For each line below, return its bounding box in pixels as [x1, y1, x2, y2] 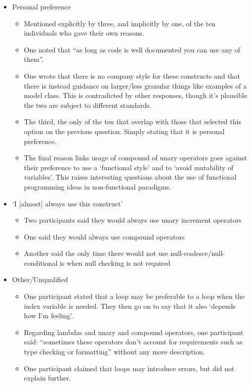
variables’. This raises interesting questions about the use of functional [24, 172, 237, 182]
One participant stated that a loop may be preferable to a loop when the [24, 291, 245, 301]
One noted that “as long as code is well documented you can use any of [24, 44, 240, 54]
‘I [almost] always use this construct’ [12, 198, 123, 208]
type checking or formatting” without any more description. [24, 346, 205, 357]
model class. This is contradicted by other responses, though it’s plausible [24, 90, 248, 100]
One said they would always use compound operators [24, 231, 185, 241]
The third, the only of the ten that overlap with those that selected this [24, 116, 241, 127]
